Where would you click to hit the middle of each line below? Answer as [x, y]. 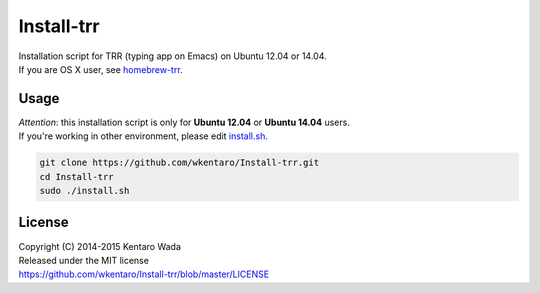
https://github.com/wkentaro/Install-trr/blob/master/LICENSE [144, 274]
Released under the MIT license [84, 260]
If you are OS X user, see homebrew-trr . [101, 69]
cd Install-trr [76, 176]
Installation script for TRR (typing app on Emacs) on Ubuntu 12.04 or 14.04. [172, 56]
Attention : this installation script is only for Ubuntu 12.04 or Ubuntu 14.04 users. [184, 122]
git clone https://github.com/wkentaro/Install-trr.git [179, 163]
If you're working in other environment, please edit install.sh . [143, 136]
